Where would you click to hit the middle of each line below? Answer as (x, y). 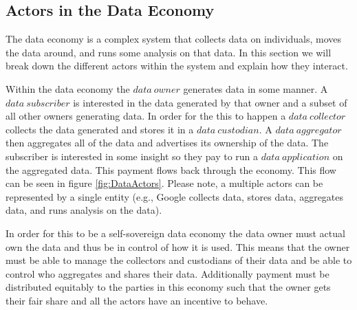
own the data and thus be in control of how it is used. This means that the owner (178, 246)
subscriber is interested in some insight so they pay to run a (132, 156)
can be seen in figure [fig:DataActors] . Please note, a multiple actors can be (164, 183)
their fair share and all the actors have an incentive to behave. (137, 300)
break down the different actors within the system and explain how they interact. (177, 66)
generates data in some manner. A (256, 88)
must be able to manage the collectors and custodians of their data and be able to (179, 260)
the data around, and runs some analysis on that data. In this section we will (169, 52)
